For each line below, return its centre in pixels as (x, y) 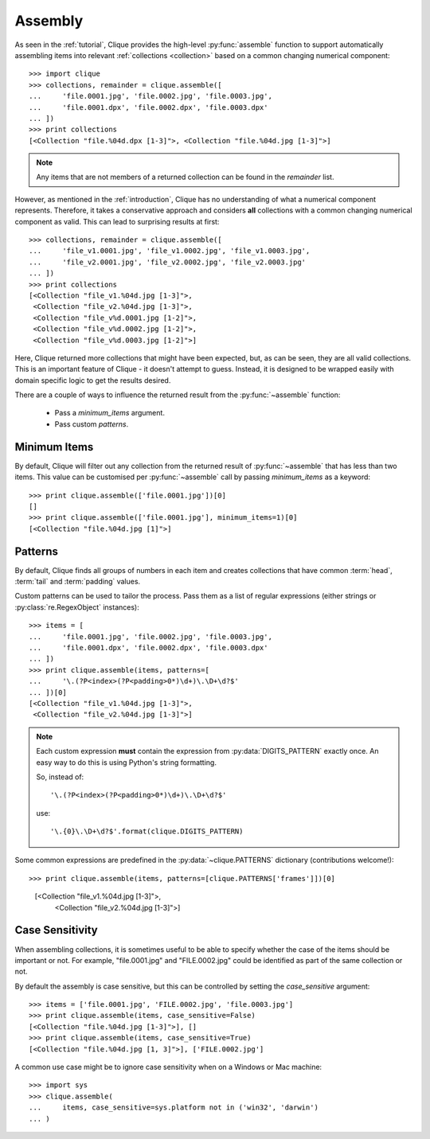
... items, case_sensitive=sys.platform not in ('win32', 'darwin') (174, 1108)
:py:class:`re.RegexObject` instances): (77, 607)
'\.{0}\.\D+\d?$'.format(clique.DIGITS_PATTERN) (147, 831)
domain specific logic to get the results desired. (93, 380)
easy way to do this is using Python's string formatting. (126, 762)
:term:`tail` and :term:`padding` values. (78, 582)
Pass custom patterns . (92, 424)
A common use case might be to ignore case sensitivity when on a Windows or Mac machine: (168, 1067)
